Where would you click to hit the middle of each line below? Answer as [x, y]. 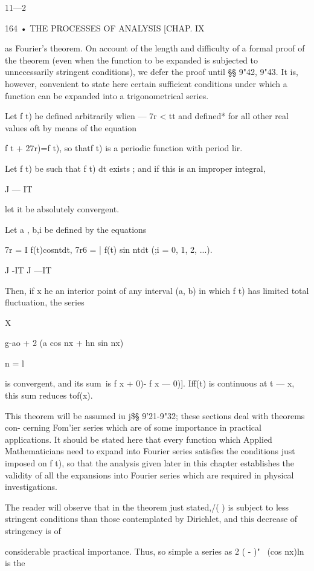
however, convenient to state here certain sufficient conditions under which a [146, 83]
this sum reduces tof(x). [49, 395]
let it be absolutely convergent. [62, 209]
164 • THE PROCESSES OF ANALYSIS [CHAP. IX [105, 28]
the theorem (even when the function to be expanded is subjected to [132, 60]
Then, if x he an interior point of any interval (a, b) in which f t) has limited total [157, 290]
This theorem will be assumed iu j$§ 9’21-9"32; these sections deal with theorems [155, 415]
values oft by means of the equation [71, 127]
